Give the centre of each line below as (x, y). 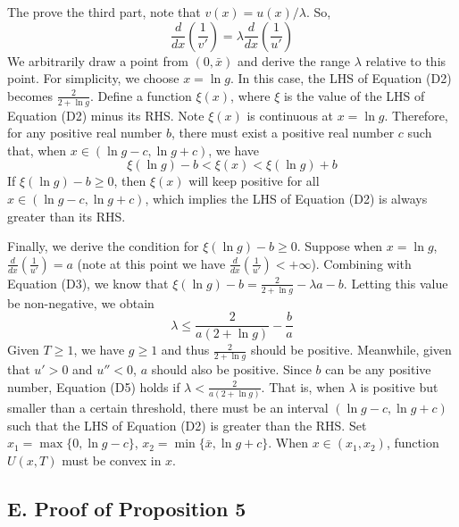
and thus (185, 350)
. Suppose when (340, 246)
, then (130, 181)
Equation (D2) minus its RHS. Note (106, 115)
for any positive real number (85, 133)
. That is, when (303, 386)
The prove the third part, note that (104, 12)
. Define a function (141, 95)
